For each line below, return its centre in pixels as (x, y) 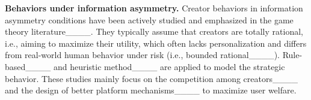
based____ (28, 66)
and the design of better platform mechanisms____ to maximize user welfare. (151, 90)
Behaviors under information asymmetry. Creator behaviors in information (154, 8)
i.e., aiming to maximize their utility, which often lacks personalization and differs (156, 43)
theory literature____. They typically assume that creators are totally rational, (154, 31)
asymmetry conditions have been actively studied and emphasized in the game (149, 19)
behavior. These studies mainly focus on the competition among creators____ (151, 78)
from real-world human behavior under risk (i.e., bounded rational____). (142, 55)
